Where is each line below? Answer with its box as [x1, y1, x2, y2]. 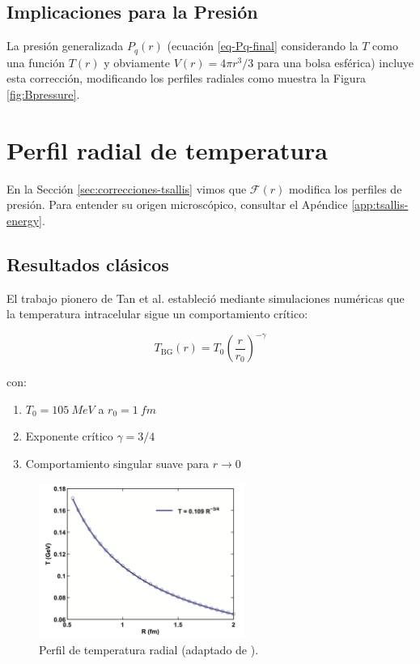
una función [6, 53, 65, 70]
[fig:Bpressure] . [6, 85, 80, 102]
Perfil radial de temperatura [6, 133, 329, 166]
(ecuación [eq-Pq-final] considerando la [167, 37, 358, 54]
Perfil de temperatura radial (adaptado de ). [39, 641, 259, 658]
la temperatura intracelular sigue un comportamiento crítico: [6, 305, 308, 322]
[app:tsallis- [351, 196, 409, 213]
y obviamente [104, 53, 170, 70]
